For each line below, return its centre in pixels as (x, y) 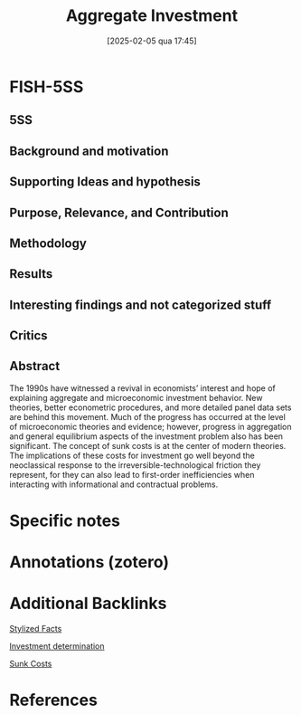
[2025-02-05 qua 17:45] (152, 41)
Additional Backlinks (88, 604)
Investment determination (57, 646)
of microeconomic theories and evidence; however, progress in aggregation (150, 426)
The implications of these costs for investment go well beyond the (132, 455)
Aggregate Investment (152, 16)
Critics (28, 336)
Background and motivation (89, 151)
